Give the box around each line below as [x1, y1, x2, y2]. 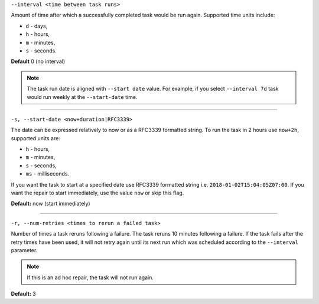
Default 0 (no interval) [11, 58, 66, 65]
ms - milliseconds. [25, 170, 70, 177]
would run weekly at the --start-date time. [27, 93, 138, 100]
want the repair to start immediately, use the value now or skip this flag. [11, 189, 184, 197]
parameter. [11, 246, 38, 253]
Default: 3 [11, 290, 36, 298]
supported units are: [11, 134, 60, 141]
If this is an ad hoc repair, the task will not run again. [27, 274, 154, 281]
